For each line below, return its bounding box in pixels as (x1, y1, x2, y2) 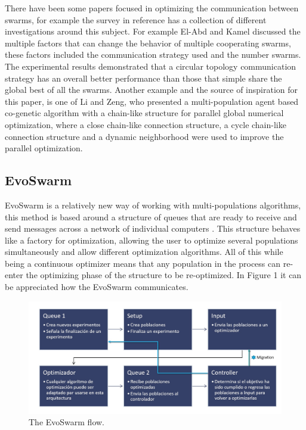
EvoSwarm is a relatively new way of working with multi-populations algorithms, (5, 198, 301, 211)
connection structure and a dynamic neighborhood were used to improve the (5, 130, 284, 142)
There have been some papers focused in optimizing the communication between (5, 2, 299, 14)
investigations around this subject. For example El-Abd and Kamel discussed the (5, 25, 301, 38)
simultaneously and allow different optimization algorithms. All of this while (5, 245, 283, 258)
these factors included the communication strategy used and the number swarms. (5, 48, 301, 61)
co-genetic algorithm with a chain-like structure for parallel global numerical (5, 107, 284, 119)
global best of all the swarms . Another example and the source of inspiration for (5, 83, 298, 96)
